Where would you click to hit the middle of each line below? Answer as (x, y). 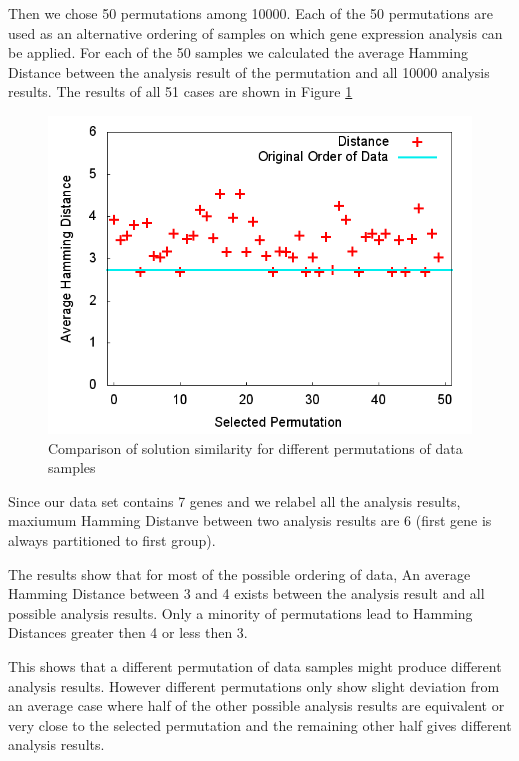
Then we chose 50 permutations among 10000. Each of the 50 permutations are (251, 13)
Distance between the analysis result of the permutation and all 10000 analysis (249, 71)
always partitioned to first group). (112, 539)
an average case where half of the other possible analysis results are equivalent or (256, 705)
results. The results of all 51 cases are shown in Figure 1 (180, 91)
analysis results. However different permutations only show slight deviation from (254, 685)
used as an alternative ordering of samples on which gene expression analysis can (255, 32)
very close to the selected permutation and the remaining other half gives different (260, 724)
